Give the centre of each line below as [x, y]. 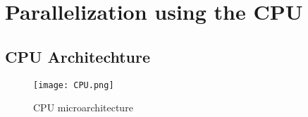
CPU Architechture [78, 56]
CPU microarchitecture [83, 107]
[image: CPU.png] [74, 85]
